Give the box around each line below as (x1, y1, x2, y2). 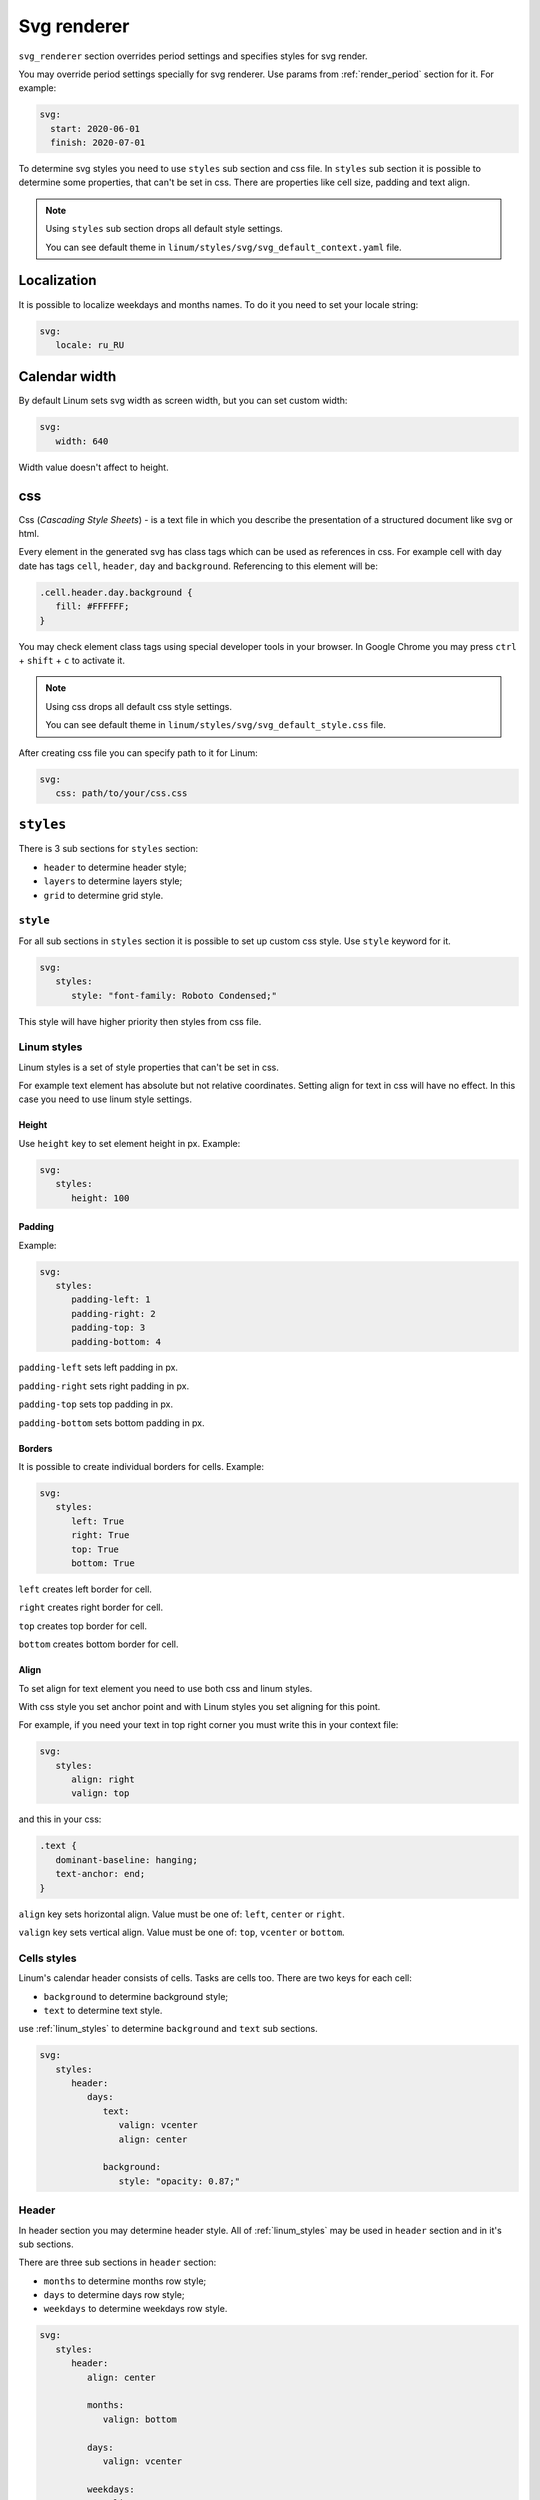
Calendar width (18, 368, 117, 385)
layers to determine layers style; (43, 875, 183, 887)
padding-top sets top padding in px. (18, 1398, 174, 1410)
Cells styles (18, 1951, 77, 1965)
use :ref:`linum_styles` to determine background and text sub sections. (18, 2023, 319, 2035)
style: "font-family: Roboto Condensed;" (71, 990, 277, 1001)
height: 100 (71, 1192, 130, 1204)
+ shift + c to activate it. (18, 655, 125, 666)
